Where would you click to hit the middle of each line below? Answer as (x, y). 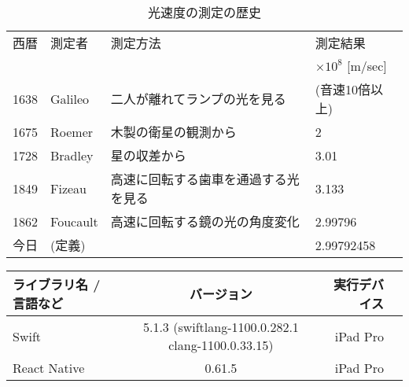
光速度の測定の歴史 (204, 12)
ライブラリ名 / (57, 284)
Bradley (72, 155)
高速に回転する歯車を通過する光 (205, 179)
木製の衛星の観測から (173, 132)
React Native (49, 368)
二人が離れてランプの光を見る (198, 99)
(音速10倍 (343, 89)
